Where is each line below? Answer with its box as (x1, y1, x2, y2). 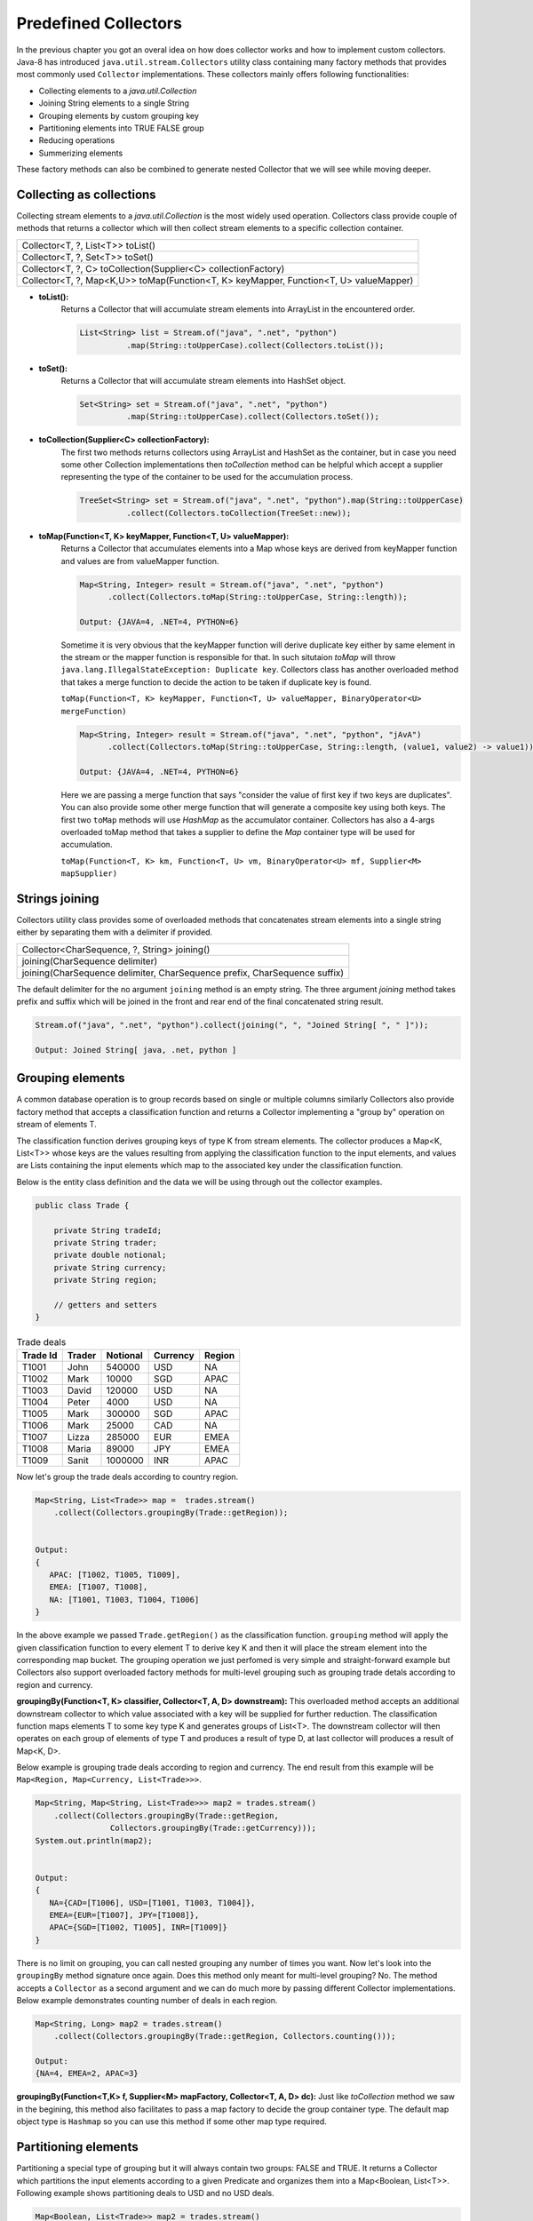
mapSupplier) (60, 869, 118, 879)
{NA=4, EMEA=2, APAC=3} (35, 2068, 139, 2079)
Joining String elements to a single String (38, 98, 190, 108)
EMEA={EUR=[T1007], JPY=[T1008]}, (49, 1910, 200, 1920)
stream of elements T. (16, 1119, 97, 1130)
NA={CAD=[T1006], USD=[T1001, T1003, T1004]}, (49, 1898, 256, 1907)
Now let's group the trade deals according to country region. (16, 1471, 239, 1482)
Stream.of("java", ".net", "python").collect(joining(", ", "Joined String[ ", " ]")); (35, 1020, 429, 1031)
